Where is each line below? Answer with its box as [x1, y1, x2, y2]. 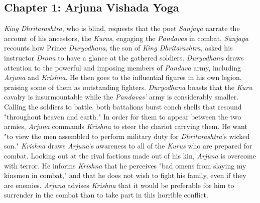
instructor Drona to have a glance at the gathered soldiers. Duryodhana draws [4, 52, 244, 62]
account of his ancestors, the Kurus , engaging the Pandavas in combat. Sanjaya [4, 32, 248, 43]
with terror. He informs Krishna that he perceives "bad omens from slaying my [4, 160, 246, 170]
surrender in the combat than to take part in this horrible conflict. [4, 189, 208, 200]
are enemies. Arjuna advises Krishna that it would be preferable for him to [4, 179, 234, 190]
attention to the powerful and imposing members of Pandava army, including [4, 62, 241, 72]
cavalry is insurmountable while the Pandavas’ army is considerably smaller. [4, 91, 239, 102]
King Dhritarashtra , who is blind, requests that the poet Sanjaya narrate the [4, 23, 240, 33]
